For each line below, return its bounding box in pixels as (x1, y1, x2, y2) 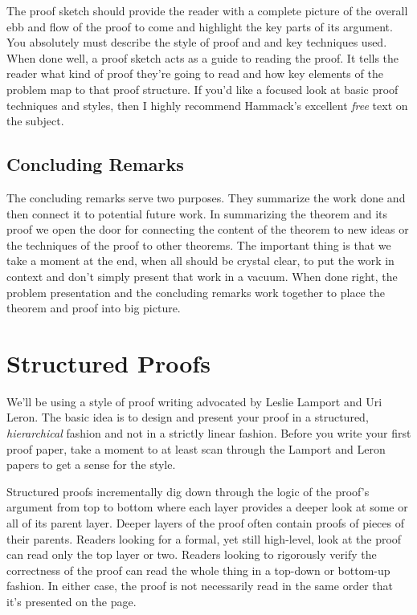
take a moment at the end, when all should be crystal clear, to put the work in (6, 252, 395, 269)
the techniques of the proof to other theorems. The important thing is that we (6, 236, 391, 253)
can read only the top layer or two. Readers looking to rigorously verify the (6, 546, 377, 563)
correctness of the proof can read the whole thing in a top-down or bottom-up (6, 561, 390, 578)
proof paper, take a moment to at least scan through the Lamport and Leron (6, 440, 386, 457)
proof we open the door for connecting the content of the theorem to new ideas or (6, 221, 409, 238)
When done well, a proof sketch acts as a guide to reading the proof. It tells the (6, 49, 399, 66)
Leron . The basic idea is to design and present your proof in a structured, (6, 409, 369, 426)
